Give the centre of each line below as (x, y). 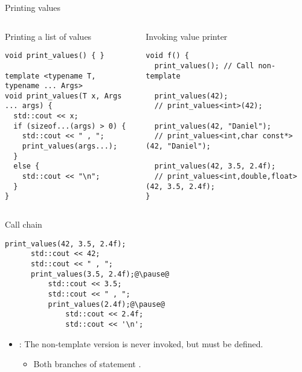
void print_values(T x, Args (63, 96)
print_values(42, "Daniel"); (213, 126)
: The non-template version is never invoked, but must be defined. (141, 343)
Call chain (24, 224)
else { (27, 166)
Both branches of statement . (87, 364)
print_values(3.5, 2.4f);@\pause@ (100, 274)
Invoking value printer (187, 36)
